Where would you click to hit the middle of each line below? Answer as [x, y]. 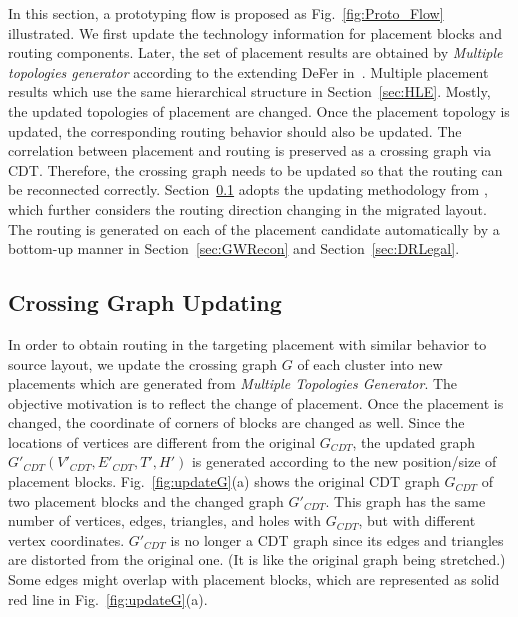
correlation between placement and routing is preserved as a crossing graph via [250, 150]
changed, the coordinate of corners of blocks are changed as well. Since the [236, 422]
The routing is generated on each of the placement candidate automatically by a [254, 228]
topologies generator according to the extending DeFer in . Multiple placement [248, 71]
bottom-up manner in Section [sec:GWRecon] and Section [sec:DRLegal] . [234, 248]
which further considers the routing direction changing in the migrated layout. [247, 208]
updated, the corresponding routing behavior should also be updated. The [235, 130]
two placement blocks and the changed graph [146, 500]
